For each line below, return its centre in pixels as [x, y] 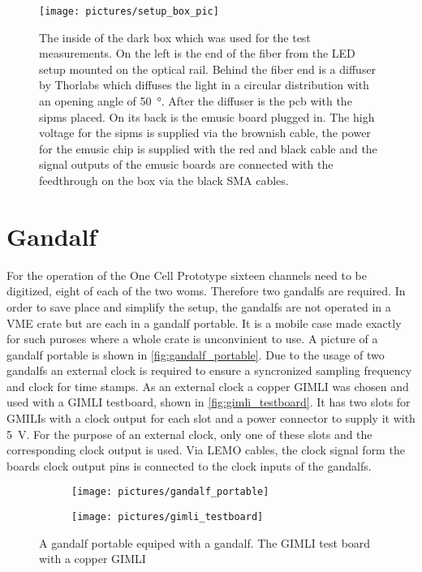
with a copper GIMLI [93, 559]
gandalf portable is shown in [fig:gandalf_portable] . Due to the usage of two [196, 354]
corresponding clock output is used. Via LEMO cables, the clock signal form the [206, 450]
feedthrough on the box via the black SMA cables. [164, 180]
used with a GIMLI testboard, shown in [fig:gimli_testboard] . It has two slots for [209, 402]
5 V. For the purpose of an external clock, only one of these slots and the [189, 434]
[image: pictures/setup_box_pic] [129, 11]
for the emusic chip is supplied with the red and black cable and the [208, 148]
